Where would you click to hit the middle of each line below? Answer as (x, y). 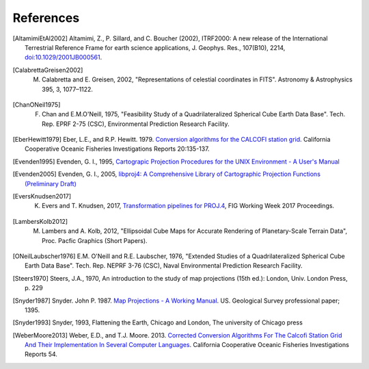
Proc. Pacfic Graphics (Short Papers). (95, 240)
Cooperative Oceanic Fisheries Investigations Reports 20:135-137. (117, 149)
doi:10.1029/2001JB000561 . (64, 58)
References (46, 18)
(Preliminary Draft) (51, 183)
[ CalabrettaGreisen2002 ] (48, 70)
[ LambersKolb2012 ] (40, 221)
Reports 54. (41, 354)
